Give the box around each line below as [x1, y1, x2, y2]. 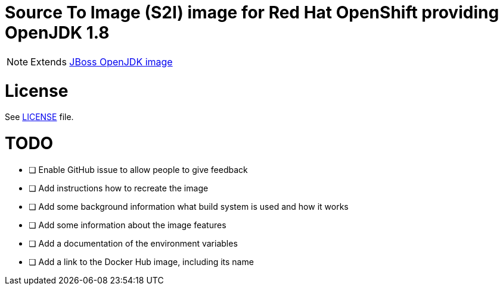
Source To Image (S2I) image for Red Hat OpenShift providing [5, 2, 499, 23]
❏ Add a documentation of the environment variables [29, 238, 238, 248]
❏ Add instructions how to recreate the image [29, 182, 209, 193]
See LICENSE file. [5, 112, 74, 122]
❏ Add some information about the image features [29, 219, 226, 230]
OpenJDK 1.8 [5, 23, 110, 43]
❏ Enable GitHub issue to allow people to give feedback [29, 164, 248, 175]
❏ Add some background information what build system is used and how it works [29, 201, 349, 212]
